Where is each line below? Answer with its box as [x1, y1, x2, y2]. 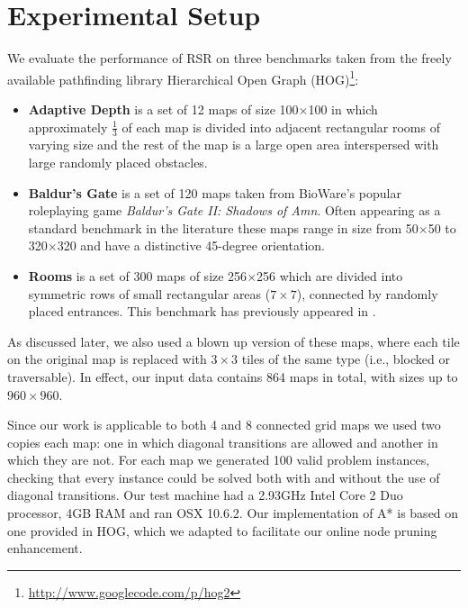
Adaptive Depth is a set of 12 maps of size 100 [28, 99, 299, 118]
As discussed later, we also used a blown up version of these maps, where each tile [7, 331, 460, 350]
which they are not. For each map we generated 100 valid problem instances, [7, 450, 430, 469]
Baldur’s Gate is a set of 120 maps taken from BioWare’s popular [28, 183, 401, 202]
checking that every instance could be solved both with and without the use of [7, 467, 440, 486]
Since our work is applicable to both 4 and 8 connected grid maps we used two [7, 415, 441, 434]
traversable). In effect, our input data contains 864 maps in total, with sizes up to [7, 367, 458, 386]
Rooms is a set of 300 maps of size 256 [28, 266, 247, 285]
